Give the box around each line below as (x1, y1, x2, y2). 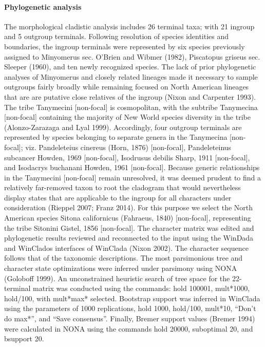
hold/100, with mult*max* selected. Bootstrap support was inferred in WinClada (4, 293, 260, 303)
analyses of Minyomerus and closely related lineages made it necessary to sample (4, 71, 258, 82)
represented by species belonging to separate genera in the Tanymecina (4, 132, 228, 142)
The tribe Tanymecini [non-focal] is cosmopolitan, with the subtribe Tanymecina (4, 101, 258, 112)
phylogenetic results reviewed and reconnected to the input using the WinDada (4, 232, 254, 243)
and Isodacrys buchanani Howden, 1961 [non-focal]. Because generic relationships (4, 162, 260, 173)
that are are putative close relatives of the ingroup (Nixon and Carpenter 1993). (4, 91, 256, 102)
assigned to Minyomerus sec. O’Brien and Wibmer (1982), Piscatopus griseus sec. (4, 51, 260, 62)
